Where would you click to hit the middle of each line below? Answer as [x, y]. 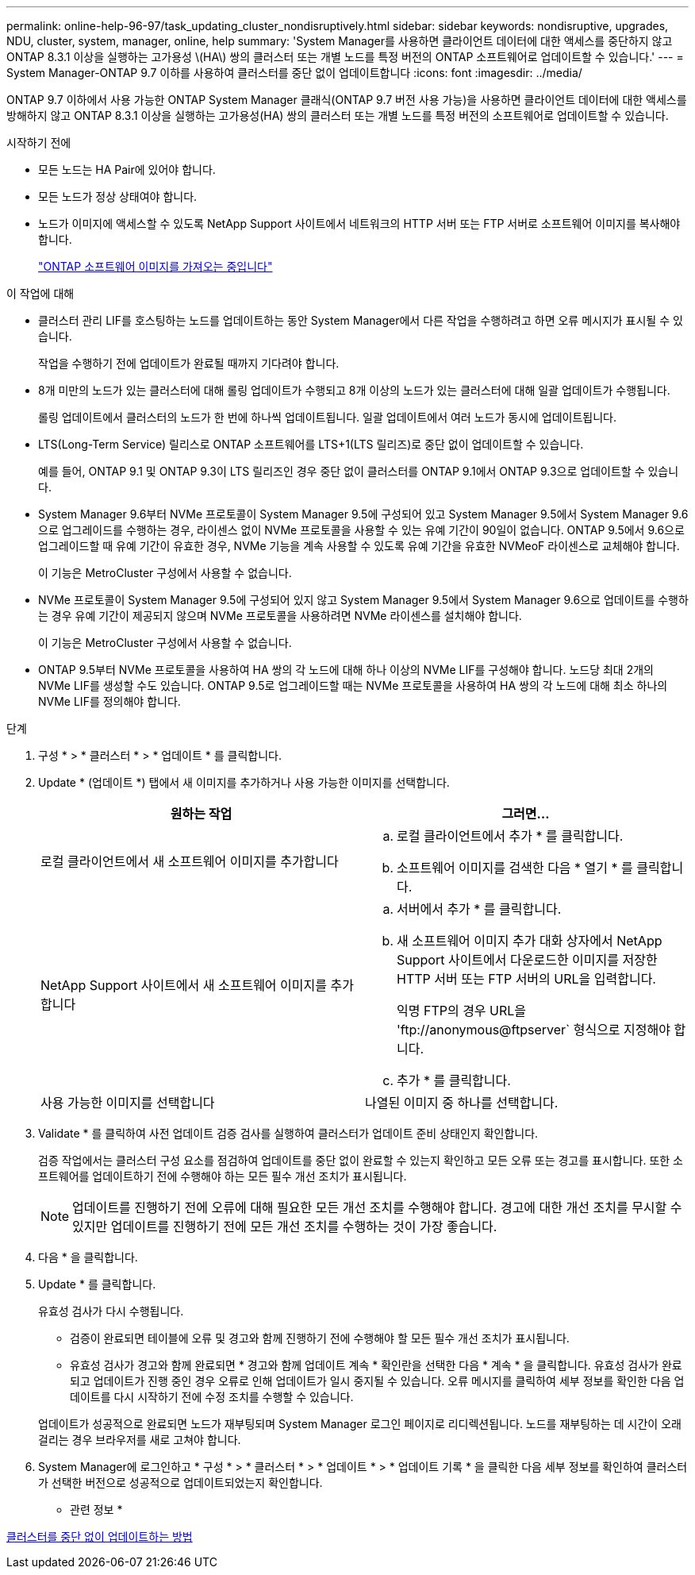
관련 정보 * [96, 1510]
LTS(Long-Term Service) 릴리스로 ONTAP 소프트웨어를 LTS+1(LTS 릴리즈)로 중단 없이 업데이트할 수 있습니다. [311, 444]
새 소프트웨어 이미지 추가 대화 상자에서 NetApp [530, 941]
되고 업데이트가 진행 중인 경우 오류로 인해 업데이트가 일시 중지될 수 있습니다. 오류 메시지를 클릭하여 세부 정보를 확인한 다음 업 [377, 1381]
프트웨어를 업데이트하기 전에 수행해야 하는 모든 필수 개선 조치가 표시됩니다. [223, 1176]
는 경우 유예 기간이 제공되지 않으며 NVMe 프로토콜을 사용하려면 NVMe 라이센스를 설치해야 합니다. [280, 616]
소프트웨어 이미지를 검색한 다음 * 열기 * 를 [515, 868]
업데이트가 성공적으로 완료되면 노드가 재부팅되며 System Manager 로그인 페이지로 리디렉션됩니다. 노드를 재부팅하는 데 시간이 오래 [360, 1424]
